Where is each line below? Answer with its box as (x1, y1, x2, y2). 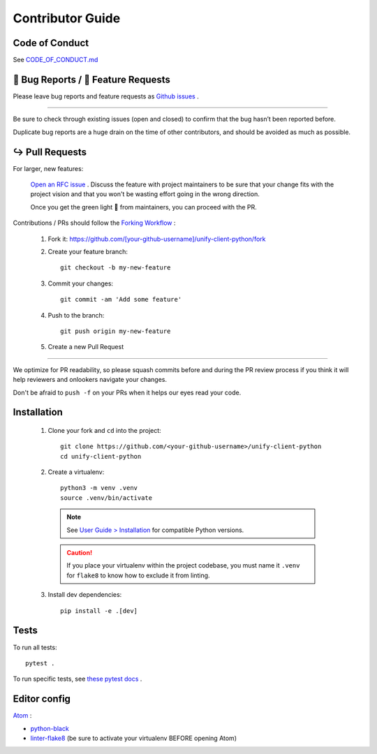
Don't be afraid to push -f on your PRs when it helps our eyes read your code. (13, 388, 242, 397)
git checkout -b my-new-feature (60, 264, 171, 272)
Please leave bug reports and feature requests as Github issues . (13, 91, 199, 101)
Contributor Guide (13, 10, 121, 26)
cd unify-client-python (60, 452, 142, 460)
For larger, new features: (13, 164, 84, 172)
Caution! (66, 549, 93, 557)
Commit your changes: (47, 279, 114, 288)
